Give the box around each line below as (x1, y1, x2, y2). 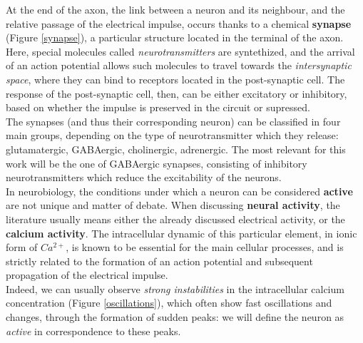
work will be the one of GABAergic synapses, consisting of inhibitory (6, 155, 307, 170)
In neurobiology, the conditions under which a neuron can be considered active (6, 183, 353, 198)
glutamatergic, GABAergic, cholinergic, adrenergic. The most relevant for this (6, 141, 346, 156)
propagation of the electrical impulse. (6, 267, 168, 282)
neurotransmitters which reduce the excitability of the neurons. (6, 170, 282, 185)
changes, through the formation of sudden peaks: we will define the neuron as (6, 309, 344, 324)
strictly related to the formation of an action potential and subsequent (6, 253, 313, 268)
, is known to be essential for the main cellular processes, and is (66, 240, 344, 255)
